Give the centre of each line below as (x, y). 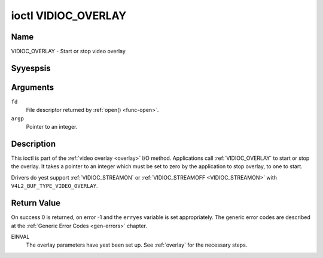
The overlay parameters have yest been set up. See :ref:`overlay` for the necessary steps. (137, 245)
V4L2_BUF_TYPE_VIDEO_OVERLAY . (54, 186)
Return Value (36, 203)
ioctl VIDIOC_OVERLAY (69, 16)
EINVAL (20, 236)
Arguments (33, 87)
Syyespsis (31, 68)
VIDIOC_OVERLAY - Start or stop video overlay (68, 51)
